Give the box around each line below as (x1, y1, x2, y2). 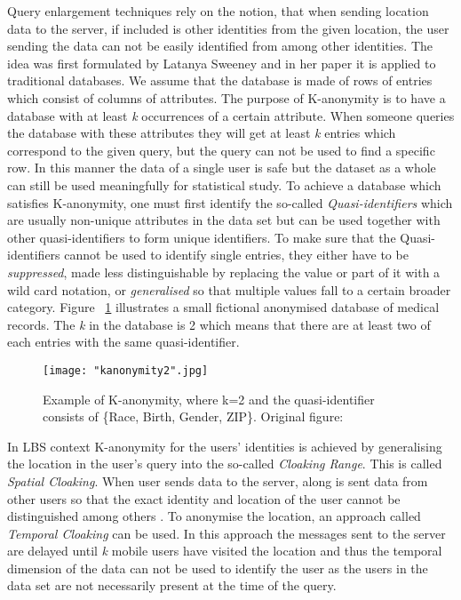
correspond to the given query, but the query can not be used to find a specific (7, 140, 435, 159)
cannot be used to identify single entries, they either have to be (64, 245, 409, 264)
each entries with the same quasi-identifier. (7, 332, 240, 351)
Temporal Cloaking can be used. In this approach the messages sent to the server (7, 524, 446, 542)
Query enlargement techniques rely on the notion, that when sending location (7, 2, 429, 20)
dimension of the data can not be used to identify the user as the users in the (7, 558, 428, 577)
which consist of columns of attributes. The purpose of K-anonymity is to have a (7, 88, 446, 107)
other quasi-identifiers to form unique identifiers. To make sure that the (7, 228, 396, 246)
